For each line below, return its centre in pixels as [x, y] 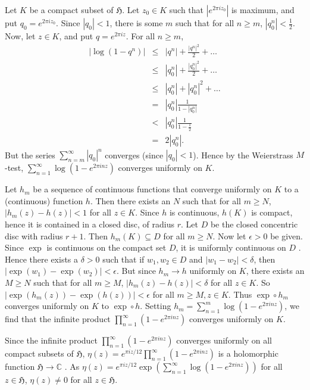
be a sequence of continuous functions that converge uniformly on [152, 189]
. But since [136, 271]
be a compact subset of [71, 10]
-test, [14, 168]
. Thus [240, 294]
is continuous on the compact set [107, 247]
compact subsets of [39, 353]
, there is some [136, 23]
